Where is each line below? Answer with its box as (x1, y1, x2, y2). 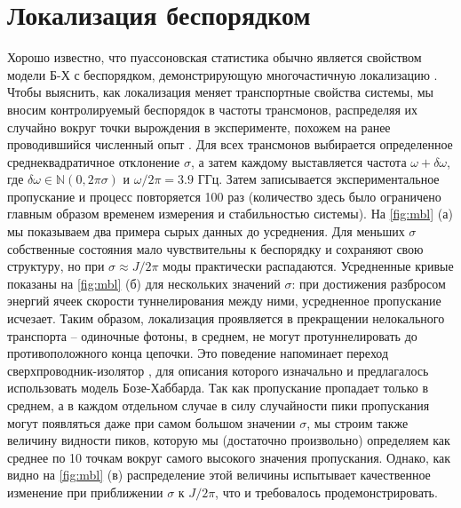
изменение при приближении (7, 482, 163, 501)
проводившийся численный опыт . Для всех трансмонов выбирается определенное (7, 135, 453, 154)
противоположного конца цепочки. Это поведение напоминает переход (7, 344, 389, 362)
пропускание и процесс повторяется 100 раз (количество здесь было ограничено (7, 187, 441, 205)
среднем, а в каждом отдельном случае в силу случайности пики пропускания (7, 396, 430, 414)
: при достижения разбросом (291, 274, 446, 292)
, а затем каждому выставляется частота (190, 152, 407, 171)
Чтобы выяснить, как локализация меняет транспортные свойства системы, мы (7, 83, 434, 101)
